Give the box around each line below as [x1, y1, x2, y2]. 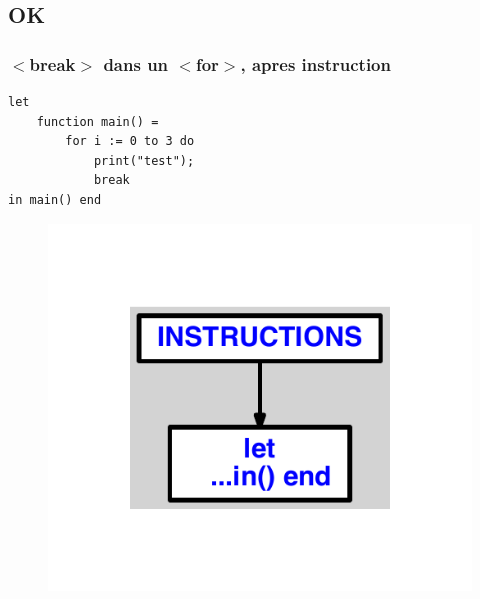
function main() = [36, 114, 159, 129]
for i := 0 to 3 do [65, 134, 195, 149]
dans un [103, 51, 169, 76]
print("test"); [93, 153, 195, 168]
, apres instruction [240, 51, 391, 76]
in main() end [8, 192, 102, 207]
